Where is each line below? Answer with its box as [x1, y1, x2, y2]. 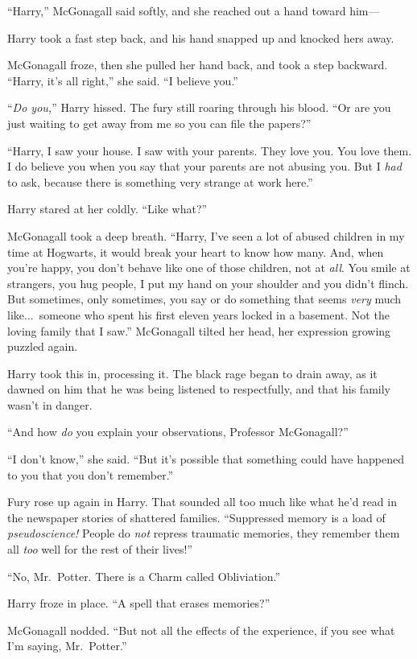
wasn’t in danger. [7, 396, 93, 413]
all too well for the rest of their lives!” [7, 541, 193, 558]
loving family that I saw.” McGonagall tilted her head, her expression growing [7, 322, 391, 339]
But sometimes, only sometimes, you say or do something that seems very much [7, 290, 402, 307]
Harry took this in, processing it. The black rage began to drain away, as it [7, 365, 378, 381]
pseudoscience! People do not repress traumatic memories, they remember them [7, 525, 400, 542]
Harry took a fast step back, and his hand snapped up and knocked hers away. [7, 29, 394, 46]
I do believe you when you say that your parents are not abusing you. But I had [7, 158, 402, 175]
